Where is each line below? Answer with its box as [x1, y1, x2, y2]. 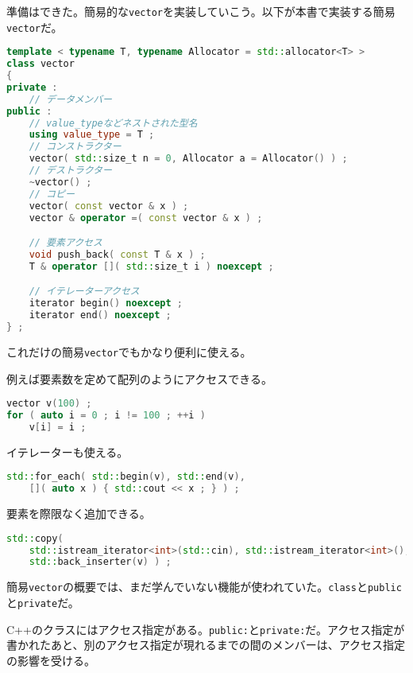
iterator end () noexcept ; [29, 309, 172, 321]
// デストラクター [29, 165, 112, 177]
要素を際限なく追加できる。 [6, 505, 151, 522]
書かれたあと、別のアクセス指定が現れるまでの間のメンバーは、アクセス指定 [6, 636, 406, 653]
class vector [6, 58, 75, 70]
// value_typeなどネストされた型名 [29, 117, 198, 129]
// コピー [29, 188, 75, 200]
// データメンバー [29, 93, 112, 105]
